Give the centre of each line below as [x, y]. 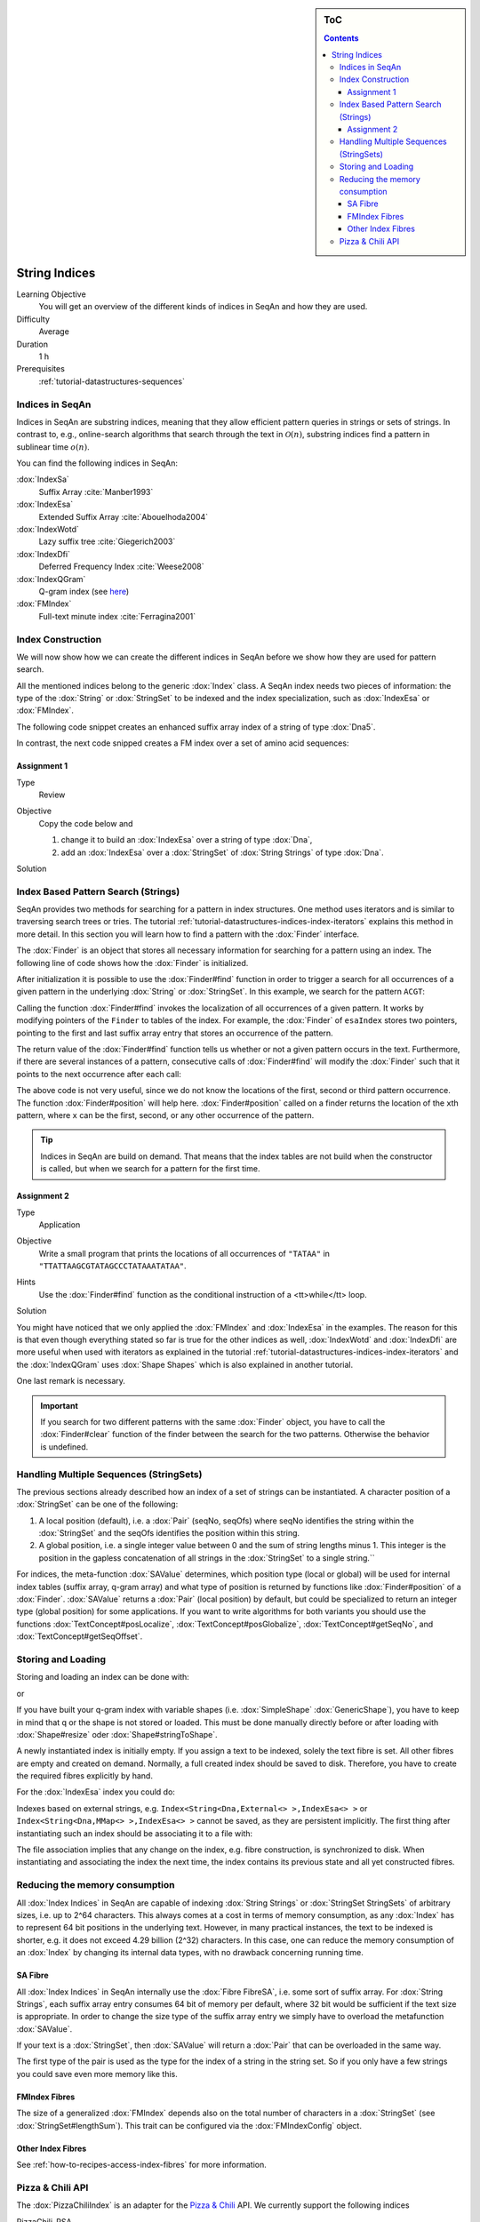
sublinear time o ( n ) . [53, 447]
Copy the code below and [86, 823]
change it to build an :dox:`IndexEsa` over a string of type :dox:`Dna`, [187, 840]
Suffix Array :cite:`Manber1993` [96, 492]
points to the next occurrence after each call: [99, 1074]
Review [52, 795]
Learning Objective [51, 294]
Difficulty [33, 319]
